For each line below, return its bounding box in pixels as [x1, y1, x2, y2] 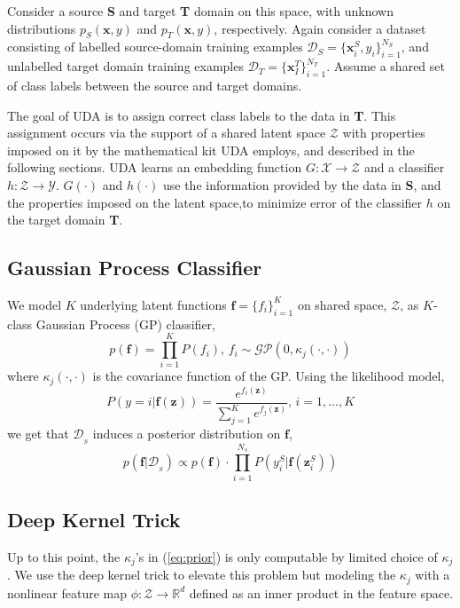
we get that [7, 424, 69, 443]
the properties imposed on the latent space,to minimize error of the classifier [7, 193, 423, 211]
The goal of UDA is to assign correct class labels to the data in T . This [7, 106, 396, 124]
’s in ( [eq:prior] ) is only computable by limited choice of [135, 547, 438, 565]
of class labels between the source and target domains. [7, 75, 302, 94]
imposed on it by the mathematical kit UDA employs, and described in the [7, 140, 415, 159]
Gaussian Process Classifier [7, 254, 262, 281]
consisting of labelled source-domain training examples [7, 37, 303, 56]
